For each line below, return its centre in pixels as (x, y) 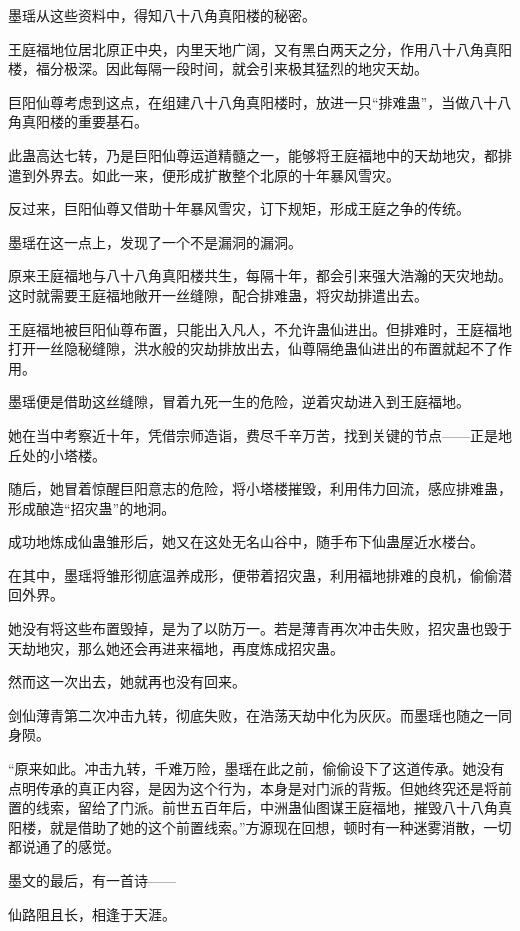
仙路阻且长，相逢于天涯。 (92, 913)
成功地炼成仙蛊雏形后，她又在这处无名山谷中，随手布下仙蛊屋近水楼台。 (246, 541)
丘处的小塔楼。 (57, 454)
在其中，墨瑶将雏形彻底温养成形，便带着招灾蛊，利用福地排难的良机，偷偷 (253, 574)
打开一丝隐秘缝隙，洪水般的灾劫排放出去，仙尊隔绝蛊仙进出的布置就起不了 (253, 348)
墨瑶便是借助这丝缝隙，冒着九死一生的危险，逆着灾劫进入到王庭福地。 (239, 401)
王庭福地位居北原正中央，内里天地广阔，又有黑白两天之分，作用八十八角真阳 (260, 48)
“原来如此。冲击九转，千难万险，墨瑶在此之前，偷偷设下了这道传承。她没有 (256, 768)
